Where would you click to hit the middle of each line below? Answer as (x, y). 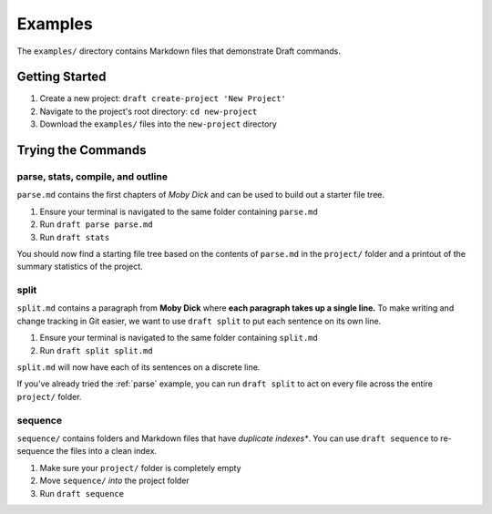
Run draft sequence (82, 493)
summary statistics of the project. (80, 267)
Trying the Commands (82, 150)
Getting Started (61, 77)
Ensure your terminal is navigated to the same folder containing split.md (179, 338)
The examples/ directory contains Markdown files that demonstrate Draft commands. (179, 51)
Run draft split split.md (97, 350)
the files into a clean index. (107, 451)
